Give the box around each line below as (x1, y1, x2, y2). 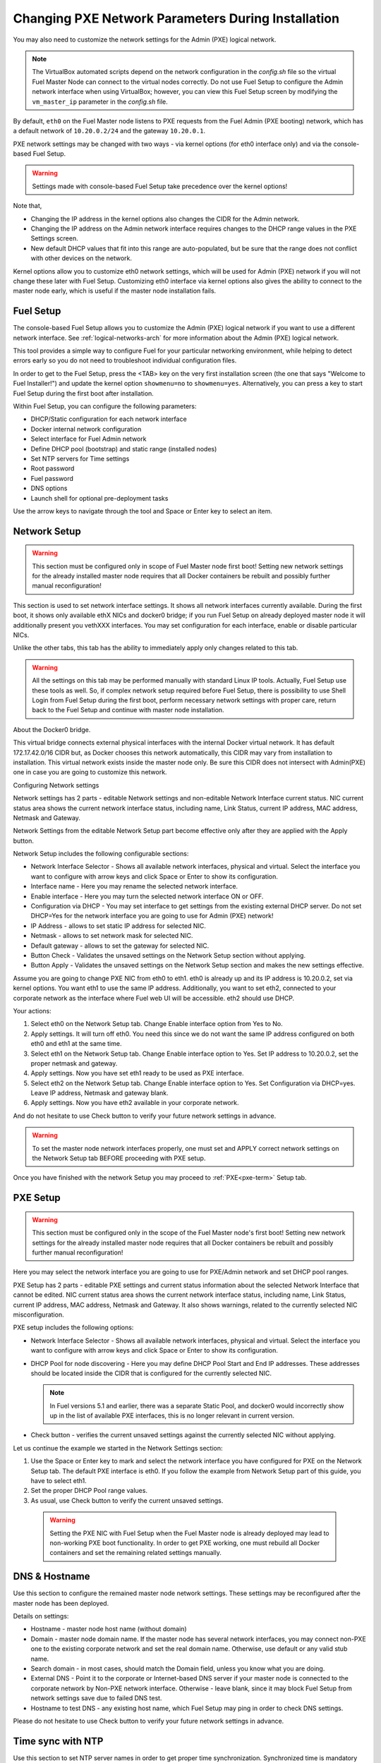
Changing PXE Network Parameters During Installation (13, 11, 340, 26)
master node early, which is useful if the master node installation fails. (13, 286, 217, 295)
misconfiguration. (13, 1310, 64, 1319)
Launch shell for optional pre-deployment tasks (30, 494, 169, 502)
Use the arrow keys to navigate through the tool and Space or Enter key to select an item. (13, 506, 273, 515)
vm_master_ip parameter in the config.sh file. (32, 97, 169, 106)
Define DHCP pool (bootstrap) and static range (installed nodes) (30, 444, 217, 453)
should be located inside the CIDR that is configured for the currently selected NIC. (30, 1369, 272, 1377)
